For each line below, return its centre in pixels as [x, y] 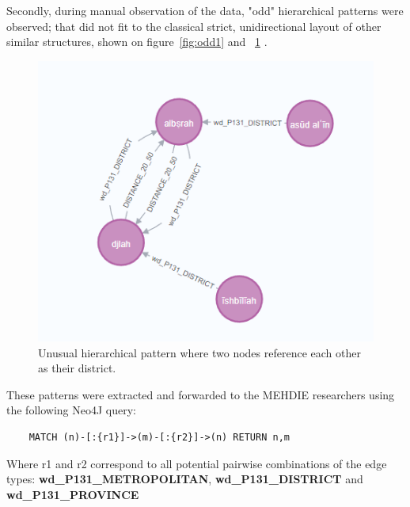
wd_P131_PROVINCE [73, 494]
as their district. [77, 368]
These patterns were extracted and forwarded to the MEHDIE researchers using [201, 394]
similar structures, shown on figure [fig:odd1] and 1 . [137, 42]
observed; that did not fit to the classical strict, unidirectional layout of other [194, 26]
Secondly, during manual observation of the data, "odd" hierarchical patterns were [205, 10]
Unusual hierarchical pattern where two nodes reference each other [199, 352]
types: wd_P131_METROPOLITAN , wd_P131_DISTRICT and [185, 479]
